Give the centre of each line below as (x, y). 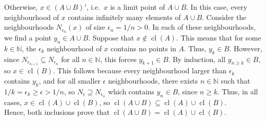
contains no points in (143, 48)
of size (95, 27)
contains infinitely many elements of (124, 17)
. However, (246, 48)
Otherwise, (21, 7)
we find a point (28, 38)
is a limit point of (137, 7)
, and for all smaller (70, 81)
